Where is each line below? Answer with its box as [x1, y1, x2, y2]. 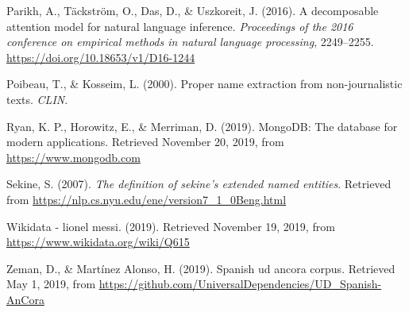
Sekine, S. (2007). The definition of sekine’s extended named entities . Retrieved [6, 175, 392, 192]
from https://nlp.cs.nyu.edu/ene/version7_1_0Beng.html [6, 191, 287, 207]
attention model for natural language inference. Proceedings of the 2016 [6, 17, 353, 34]
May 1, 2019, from [6, 275, 96, 292]
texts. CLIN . [6, 91, 68, 107]
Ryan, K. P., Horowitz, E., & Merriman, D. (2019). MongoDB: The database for [6, 117, 398, 134]
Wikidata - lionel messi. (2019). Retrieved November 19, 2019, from [6, 218, 335, 234]
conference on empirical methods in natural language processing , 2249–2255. [6, 33, 374, 50]
